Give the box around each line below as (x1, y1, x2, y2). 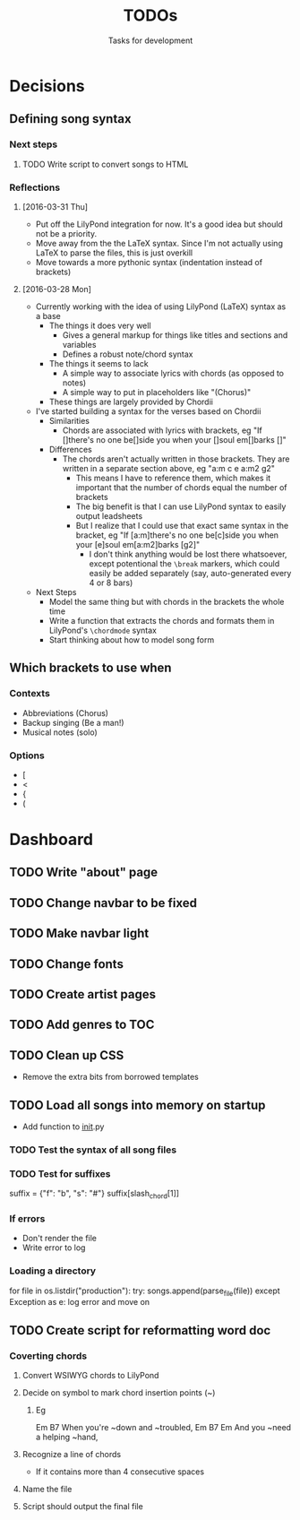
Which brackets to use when (9, 661, 172, 676)
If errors (9, 1213, 46, 1224)
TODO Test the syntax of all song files (9, 1144, 177, 1156)
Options (9, 749, 45, 762)
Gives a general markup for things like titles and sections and (62, 329, 288, 341)
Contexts (9, 687, 51, 700)
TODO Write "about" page (9, 865, 159, 880)
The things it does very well (48, 320, 151, 331)
